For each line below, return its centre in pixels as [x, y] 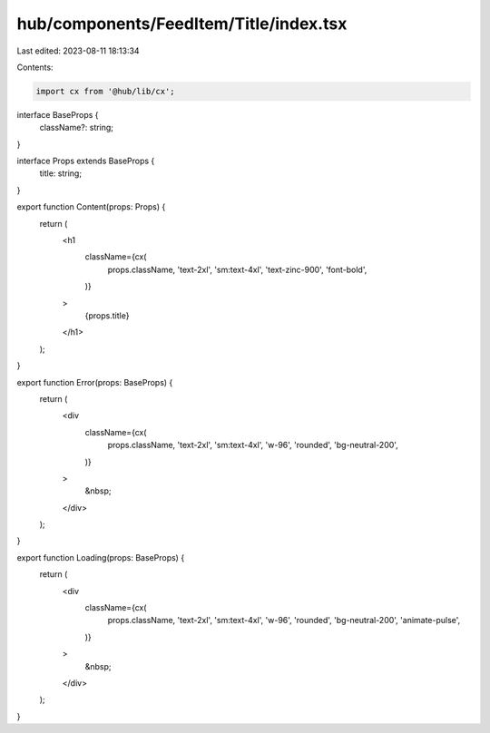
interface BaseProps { [58, 114]
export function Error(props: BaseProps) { [95, 382]
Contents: [35, 67]
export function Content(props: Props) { [91, 207]
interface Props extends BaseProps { [86, 161]
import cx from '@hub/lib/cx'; [106, 91]
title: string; [60, 173]
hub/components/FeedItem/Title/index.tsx [182, 24]
